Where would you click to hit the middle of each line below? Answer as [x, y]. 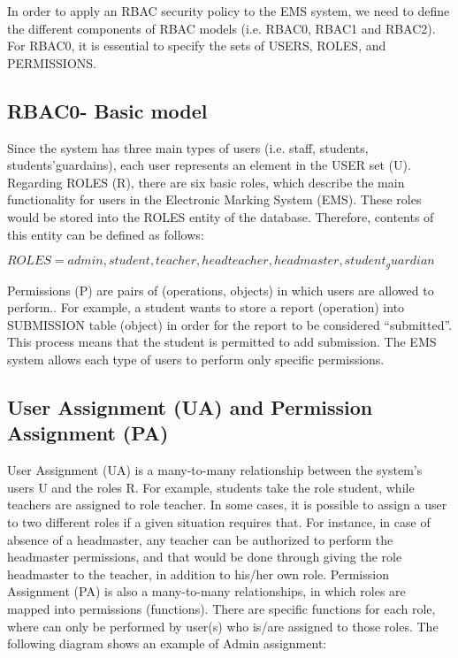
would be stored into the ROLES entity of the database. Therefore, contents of [221, 216]
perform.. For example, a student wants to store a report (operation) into [206, 307]
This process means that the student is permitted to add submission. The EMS [222, 342]
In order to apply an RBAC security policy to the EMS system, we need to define [229, 11]
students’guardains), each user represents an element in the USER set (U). [209, 165]
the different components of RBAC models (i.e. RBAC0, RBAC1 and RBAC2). [221, 28]
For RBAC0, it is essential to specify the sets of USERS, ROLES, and [197, 46]
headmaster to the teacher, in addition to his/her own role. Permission [198, 574]
